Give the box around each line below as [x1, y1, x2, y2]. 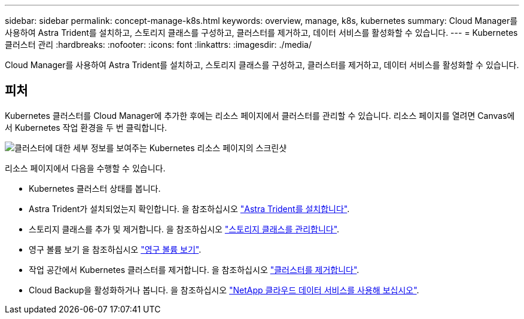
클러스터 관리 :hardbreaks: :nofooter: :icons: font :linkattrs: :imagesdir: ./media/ [5, 39, 312, 50]
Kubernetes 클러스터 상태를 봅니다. [29, 183, 161, 194]
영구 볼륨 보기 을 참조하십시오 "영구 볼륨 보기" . [29, 244, 202, 254]
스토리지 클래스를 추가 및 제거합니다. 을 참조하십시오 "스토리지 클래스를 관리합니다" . [29, 223, 340, 234]
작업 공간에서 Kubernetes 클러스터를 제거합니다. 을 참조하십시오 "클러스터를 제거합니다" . [29, 264, 360, 275]
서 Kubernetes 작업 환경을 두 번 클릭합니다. [5, 122, 167, 133]
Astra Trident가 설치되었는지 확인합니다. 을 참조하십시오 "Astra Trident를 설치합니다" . [29, 203, 350, 214]
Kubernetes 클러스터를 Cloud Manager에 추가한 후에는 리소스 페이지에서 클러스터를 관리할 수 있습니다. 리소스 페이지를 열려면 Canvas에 [5, 110, 515, 121]
